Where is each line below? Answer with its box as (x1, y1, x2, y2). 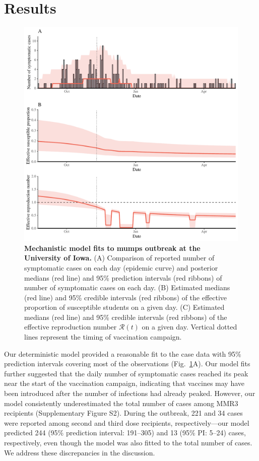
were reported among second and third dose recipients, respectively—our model (4, 417, 249, 428)
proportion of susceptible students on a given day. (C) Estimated (24, 302, 225, 312)
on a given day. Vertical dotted (142, 321, 237, 332)
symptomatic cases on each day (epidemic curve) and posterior (24, 262, 218, 273)
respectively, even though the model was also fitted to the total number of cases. (4, 437, 252, 447)
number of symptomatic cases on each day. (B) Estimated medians (24, 282, 230, 293)
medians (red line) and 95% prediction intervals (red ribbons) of (24, 272, 222, 283)
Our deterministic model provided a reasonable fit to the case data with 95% (4, 348, 241, 359)
